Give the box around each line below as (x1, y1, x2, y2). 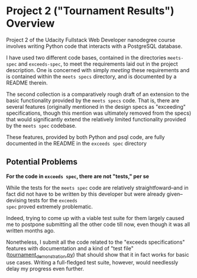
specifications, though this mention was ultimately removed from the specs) (6, 109, 191, 117)
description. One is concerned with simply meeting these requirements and (6, 66, 190, 73)
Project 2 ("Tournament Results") (6, 4, 175, 18)
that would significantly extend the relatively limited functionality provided (6, 115, 186, 122)
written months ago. (6, 227, 55, 234)
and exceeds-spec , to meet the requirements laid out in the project (18, 60, 179, 67)
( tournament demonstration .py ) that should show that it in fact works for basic (6, 251, 189, 260)
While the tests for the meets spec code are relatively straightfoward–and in (6, 184, 189, 191)
